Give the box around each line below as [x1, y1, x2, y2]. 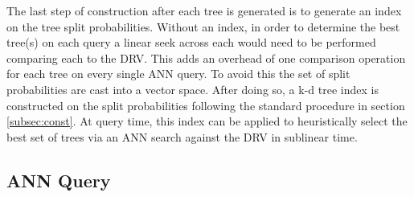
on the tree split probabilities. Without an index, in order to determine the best [6, 18, 400, 35]
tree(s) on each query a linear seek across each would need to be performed [6, 34, 376, 51]
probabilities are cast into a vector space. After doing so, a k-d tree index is [6, 80, 379, 97]
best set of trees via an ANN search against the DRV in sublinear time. [6, 128, 358, 145]
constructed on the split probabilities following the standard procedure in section [6, 96, 405, 113]
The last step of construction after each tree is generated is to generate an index [6, 2, 402, 18]
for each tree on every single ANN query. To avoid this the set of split [6, 65, 350, 82]
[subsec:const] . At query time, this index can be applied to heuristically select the [6, 113, 408, 129]
